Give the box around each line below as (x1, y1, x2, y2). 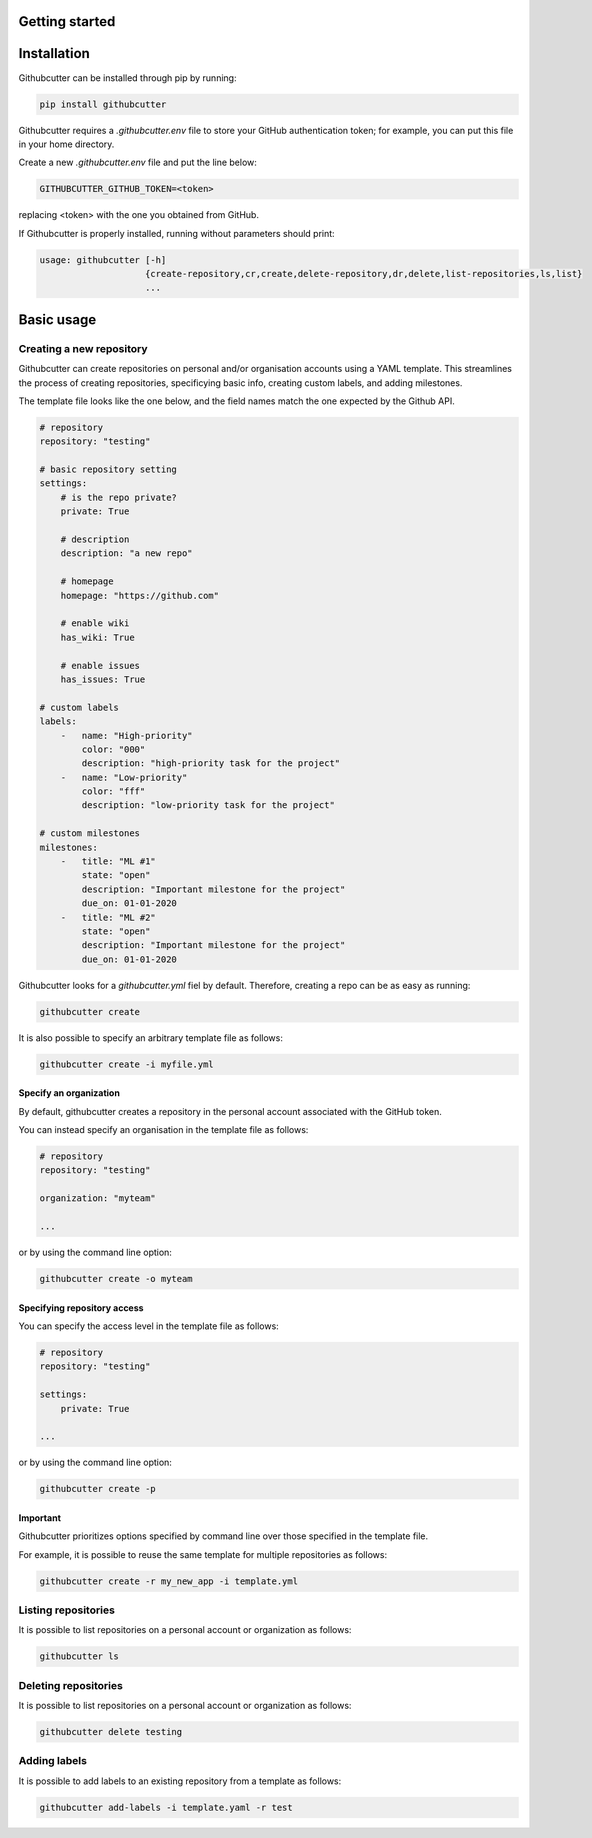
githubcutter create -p (39, 1483, 157, 1495)
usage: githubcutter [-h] (39, 254, 167, 265)
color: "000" (81, 743, 146, 755)
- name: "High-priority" (60, 730, 194, 741)
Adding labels (18, 1754, 87, 1768)
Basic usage (18, 311, 97, 328)
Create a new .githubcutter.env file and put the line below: (18, 156, 257, 169)
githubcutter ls (39, 1651, 120, 1662)
